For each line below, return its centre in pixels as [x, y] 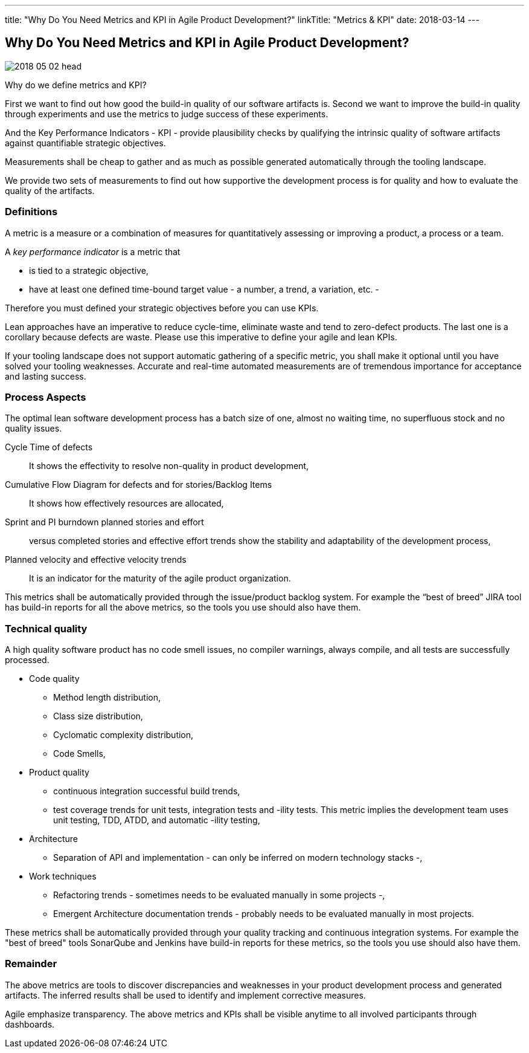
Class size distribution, [98, 716]
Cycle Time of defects [49, 447]
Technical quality [46, 628]
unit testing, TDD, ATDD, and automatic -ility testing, [157, 820]
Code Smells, [79, 754]
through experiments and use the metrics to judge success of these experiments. [167, 114]
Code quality [54, 679]
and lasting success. [46, 376]
